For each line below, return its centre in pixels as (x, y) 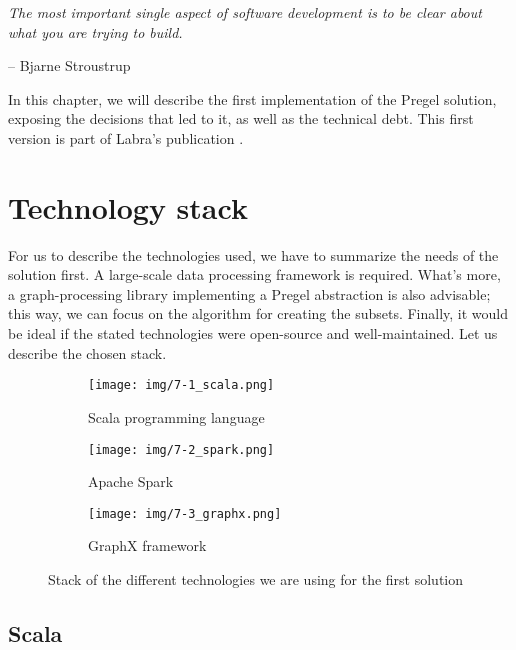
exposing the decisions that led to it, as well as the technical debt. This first (241, 118)
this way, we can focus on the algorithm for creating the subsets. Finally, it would (258, 313)
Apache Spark (131, 481)
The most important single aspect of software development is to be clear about (245, 12)
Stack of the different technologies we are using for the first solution (256, 579)
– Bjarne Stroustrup (69, 65)
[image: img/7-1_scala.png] (181, 385)
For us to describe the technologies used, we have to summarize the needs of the (253, 254)
